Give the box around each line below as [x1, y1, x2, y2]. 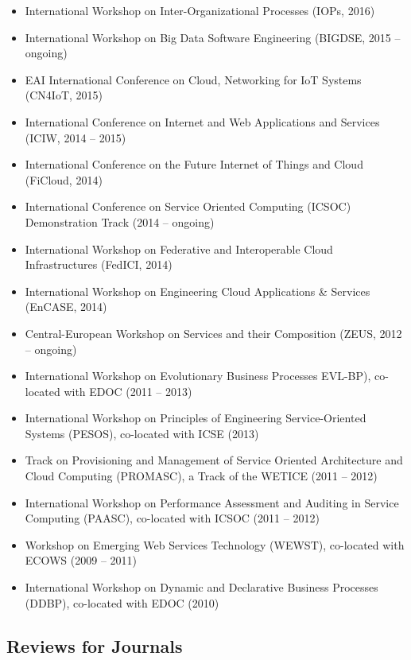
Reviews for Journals [6, 633, 183, 658]
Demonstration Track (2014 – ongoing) [25, 213, 215, 230]
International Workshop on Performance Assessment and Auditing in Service [25, 494, 399, 511]
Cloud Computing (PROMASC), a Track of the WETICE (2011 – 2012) [25, 468, 378, 484]
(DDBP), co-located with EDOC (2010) [25, 594, 219, 611]
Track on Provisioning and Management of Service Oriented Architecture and [25, 452, 403, 468]
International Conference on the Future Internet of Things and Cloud [25, 156, 363, 173]
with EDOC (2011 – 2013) [64, 382, 192, 399]
